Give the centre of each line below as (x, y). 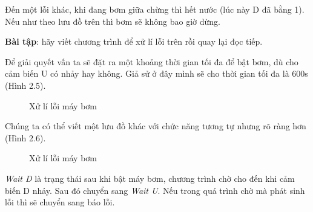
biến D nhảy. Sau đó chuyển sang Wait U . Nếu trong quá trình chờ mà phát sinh (155, 190)
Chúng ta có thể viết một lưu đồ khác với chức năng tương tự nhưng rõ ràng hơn (156, 126)
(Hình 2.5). (25, 85)
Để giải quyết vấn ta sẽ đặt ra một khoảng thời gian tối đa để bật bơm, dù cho (152, 61)
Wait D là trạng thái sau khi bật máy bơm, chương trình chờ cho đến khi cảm (150, 178)
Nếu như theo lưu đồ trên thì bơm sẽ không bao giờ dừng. (113, 21)
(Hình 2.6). (25, 137)
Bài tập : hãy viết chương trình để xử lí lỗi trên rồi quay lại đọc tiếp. (134, 41)
